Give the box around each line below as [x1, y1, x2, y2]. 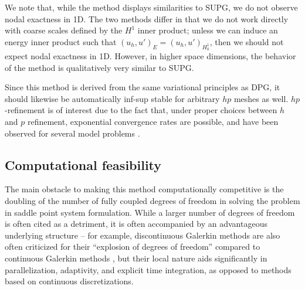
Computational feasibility [5, 155, 162, 174]
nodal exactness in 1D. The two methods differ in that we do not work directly [5, 12, 289, 25]
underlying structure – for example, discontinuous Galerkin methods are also [5, 229, 280, 241]
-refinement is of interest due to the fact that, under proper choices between [5, 104, 277, 116]
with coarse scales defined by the [5, 24, 123, 36]
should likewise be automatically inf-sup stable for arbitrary [5, 92, 220, 104]
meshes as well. [233, 92, 289, 104]
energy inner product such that [5, 35, 117, 47]
